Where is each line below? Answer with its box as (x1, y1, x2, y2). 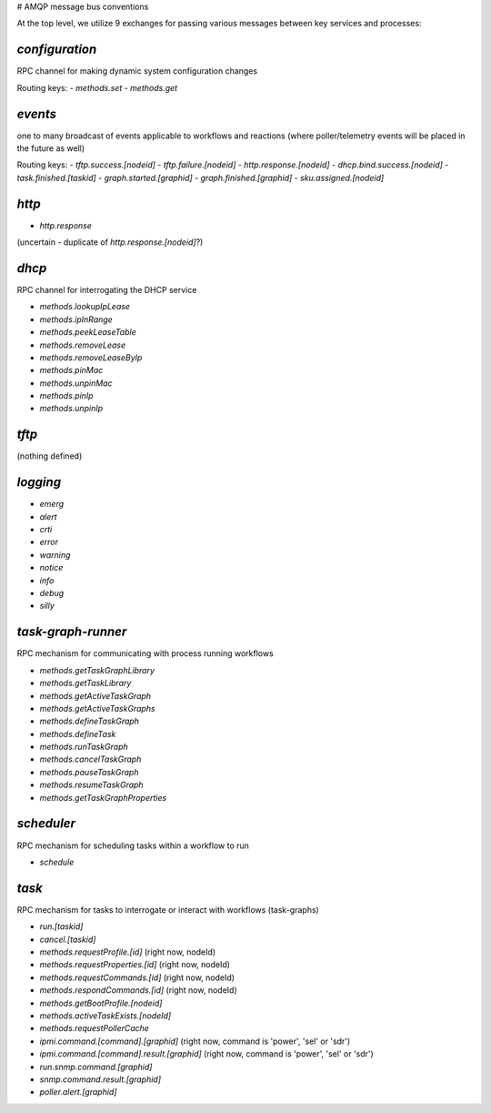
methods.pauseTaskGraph (39, 766, 139, 777)
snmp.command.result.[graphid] (39, 1074, 162, 1085)
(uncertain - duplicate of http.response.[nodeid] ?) (16, 237, 204, 248)
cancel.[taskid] (39, 934, 96, 945)
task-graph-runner (16, 624, 127, 640)
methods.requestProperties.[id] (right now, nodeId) (39, 959, 231, 970)
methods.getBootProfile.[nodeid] (39, 997, 163, 1008)
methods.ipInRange (39, 314, 113, 325)
